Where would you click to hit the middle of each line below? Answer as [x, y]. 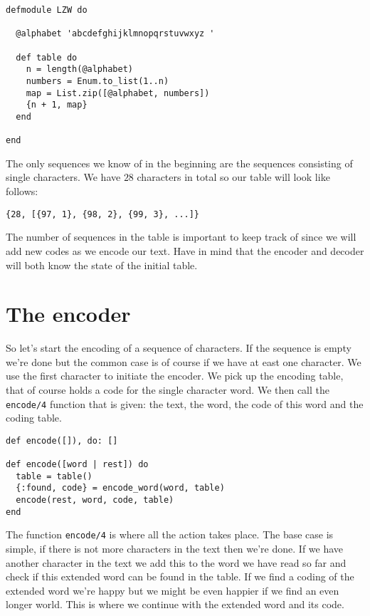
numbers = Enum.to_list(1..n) [97, 81]
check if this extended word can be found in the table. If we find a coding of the [180, 576]
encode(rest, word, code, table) [95, 500]
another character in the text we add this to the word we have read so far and [176, 562]
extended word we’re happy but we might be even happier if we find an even [173, 590]
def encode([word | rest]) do [77, 465]
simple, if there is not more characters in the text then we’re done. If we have [175, 549]
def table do [47, 57]
